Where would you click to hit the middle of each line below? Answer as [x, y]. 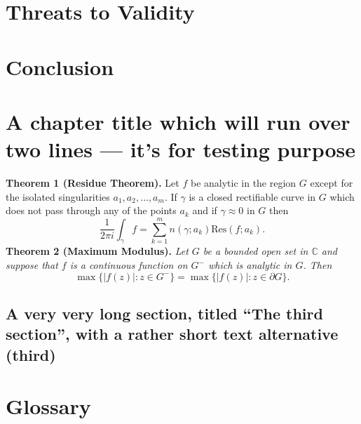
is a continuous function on [129, 265]
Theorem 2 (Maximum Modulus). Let [97, 251]
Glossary [48, 406]
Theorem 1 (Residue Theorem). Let [93, 183]
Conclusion [60, 66]
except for [332, 183]
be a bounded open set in [256, 251]
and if [205, 210]
